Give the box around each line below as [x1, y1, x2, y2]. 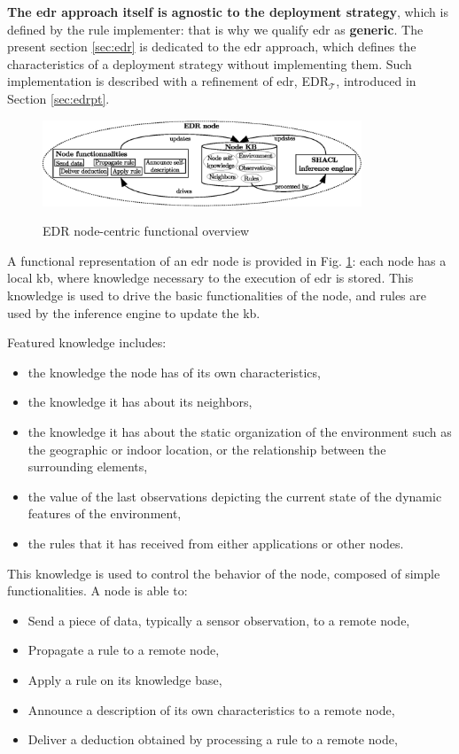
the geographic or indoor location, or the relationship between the [27, 439, 386, 458]
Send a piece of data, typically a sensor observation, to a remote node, [27, 610, 410, 629]
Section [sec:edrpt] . [7, 89, 110, 107]
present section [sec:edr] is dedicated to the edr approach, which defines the [7, 37, 416, 56]
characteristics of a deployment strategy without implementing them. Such [7, 54, 412, 73]
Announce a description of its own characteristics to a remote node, [27, 700, 395, 719]
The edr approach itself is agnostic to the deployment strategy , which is [7, 3, 448, 20]
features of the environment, [27, 504, 182, 523]
